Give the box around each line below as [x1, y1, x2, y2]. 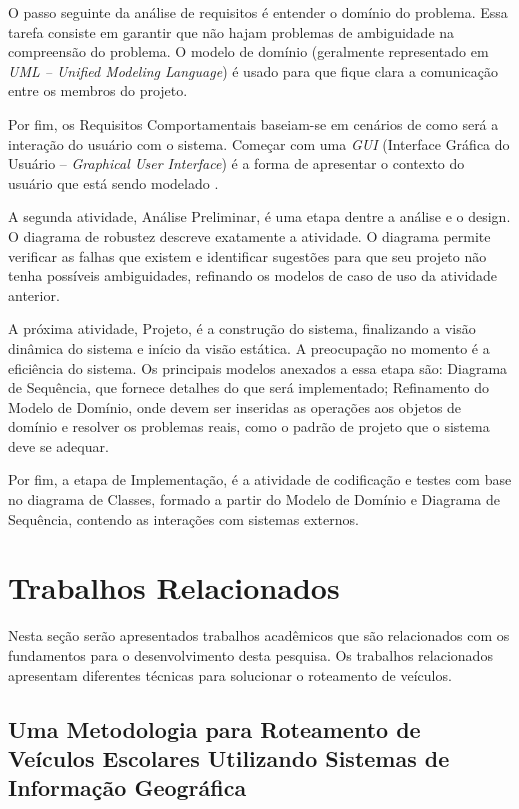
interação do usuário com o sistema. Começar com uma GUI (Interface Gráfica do [8, 133, 510, 154]
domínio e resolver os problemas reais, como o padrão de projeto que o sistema [8, 416, 490, 437]
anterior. [8, 284, 60, 305]
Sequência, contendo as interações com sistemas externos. [8, 508, 359, 529]
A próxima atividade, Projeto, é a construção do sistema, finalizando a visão [8, 318, 476, 339]
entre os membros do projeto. [8, 80, 188, 101]
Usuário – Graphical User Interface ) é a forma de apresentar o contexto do [8, 153, 465, 174]
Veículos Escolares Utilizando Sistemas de [8, 742, 450, 773]
